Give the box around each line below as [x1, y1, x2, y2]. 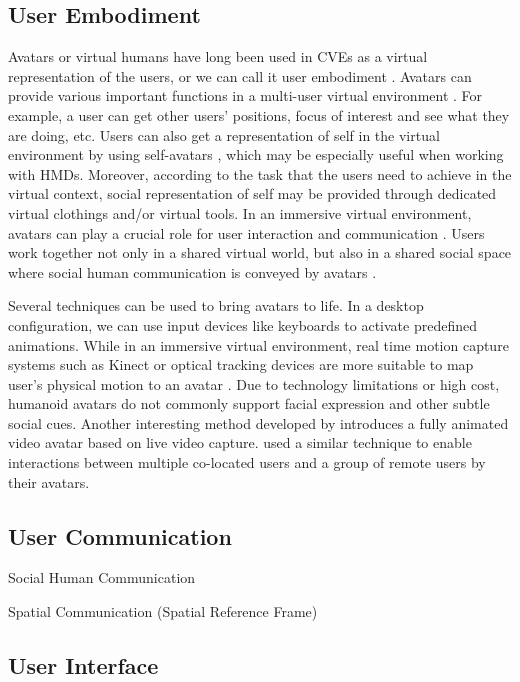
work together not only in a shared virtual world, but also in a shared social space [8, 242, 512, 263]
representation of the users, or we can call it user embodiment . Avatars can [8, 65, 472, 86]
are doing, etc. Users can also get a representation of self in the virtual [8, 124, 440, 145]
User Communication [8, 520, 232, 551]
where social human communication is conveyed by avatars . [8, 261, 377, 282]
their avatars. [8, 471, 90, 492]
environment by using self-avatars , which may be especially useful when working [8, 144, 504, 165]
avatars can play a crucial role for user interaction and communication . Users [8, 222, 485, 243]
